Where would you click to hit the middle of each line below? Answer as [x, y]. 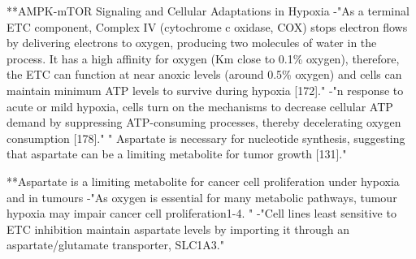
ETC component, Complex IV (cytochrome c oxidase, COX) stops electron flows [207, 26]
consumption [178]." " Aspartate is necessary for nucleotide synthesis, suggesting [206, 138]
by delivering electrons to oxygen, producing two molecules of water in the [192, 43]
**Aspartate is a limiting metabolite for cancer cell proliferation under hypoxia [203, 181]
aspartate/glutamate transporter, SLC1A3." [115, 245]
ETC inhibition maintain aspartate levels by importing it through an [178, 229]
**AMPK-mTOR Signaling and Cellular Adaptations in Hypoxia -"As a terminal [208, 11]
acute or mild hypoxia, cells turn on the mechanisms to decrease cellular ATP [200, 106]
